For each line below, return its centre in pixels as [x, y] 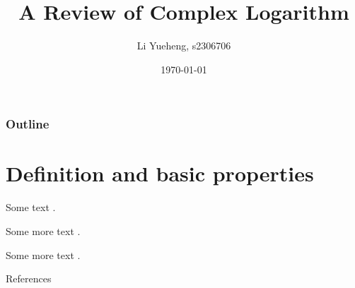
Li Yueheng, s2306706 [184, 46]
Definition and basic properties [160, 173]
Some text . [31, 207]
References [29, 278]
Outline [28, 124]
